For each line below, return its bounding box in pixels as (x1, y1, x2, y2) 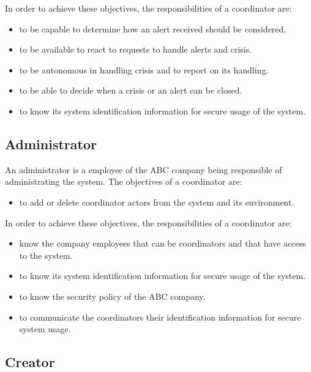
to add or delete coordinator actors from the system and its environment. (19, 195, 294, 208)
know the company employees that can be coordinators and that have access (19, 237, 306, 250)
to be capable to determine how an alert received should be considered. (19, 22, 287, 35)
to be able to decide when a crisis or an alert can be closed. (19, 84, 242, 97)
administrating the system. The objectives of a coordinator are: (5, 175, 242, 188)
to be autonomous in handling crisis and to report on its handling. (19, 63, 269, 76)
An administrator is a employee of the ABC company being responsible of (5, 163, 282, 176)
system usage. (19, 322, 71, 335)
